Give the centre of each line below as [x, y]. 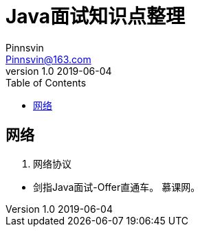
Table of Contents [46, 82]
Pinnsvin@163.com [48, 59]
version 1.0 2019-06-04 [59, 71]
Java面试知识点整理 [95, 16]
